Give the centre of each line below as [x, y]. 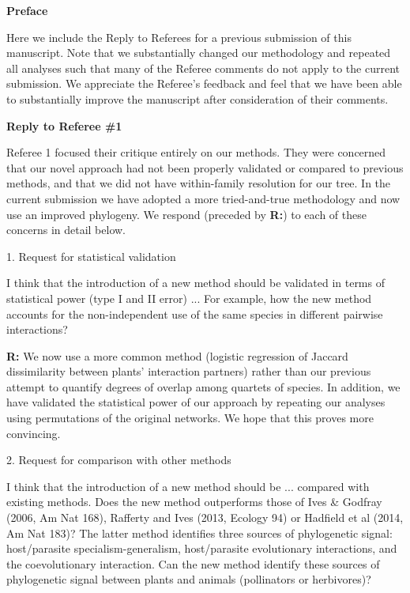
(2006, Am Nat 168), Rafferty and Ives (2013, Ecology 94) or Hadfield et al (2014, [205, 517]
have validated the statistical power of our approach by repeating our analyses [196, 402]
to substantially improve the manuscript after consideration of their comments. [197, 98]
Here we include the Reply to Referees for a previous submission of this [179, 37]
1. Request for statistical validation [91, 256]
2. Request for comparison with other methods [119, 460]
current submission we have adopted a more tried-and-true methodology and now [203, 198]
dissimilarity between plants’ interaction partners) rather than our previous [189, 371]
